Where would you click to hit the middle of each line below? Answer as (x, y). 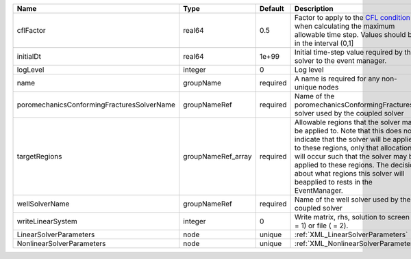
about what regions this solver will (350, 173)
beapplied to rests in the (334, 182)
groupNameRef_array (217, 156)
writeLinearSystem (47, 221)
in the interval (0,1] (324, 43)
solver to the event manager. (341, 60)
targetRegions (39, 156)
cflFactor (31, 30)
